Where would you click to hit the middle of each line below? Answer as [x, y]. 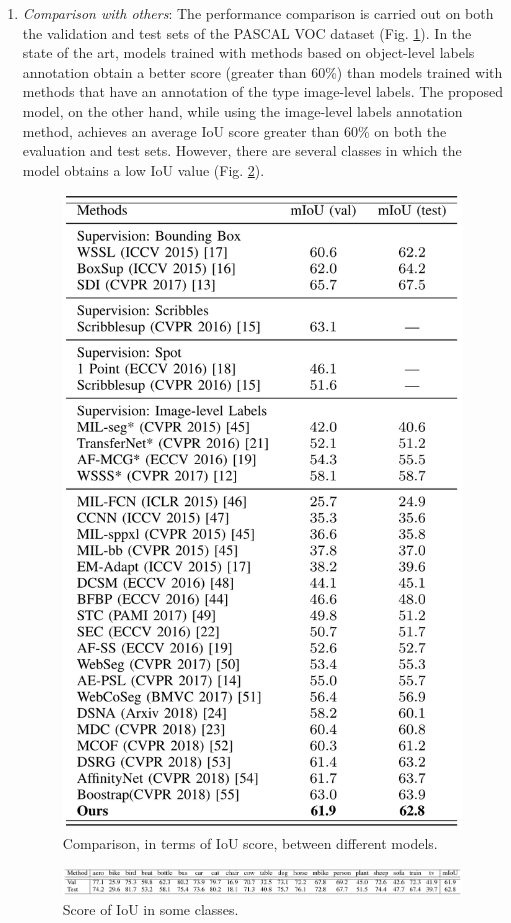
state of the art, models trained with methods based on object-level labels [248, 52]
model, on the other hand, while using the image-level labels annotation [242, 110]
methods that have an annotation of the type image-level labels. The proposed [262, 91]
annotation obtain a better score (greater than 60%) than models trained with [262, 71]
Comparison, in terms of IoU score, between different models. [250, 843]
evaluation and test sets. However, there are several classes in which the [242, 150]
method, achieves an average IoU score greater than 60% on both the [234, 130]
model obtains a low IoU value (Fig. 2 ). [143, 169]
